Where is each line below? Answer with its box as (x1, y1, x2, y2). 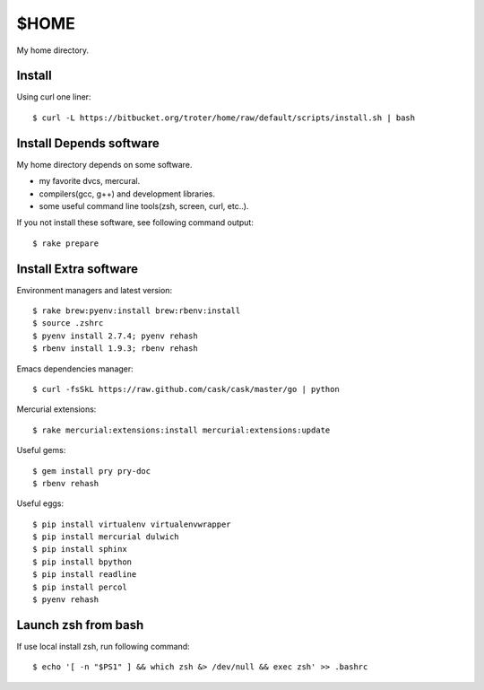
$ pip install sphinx (32, 544, 127, 555)
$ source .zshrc (32, 319, 104, 328)
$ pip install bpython (32, 556, 133, 567)
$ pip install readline (32, 570, 137, 580)
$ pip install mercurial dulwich (32, 532, 179, 542)
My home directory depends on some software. (16, 159, 193, 170)
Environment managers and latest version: (16, 284, 173, 295)
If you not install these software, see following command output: (16, 217, 255, 228)
